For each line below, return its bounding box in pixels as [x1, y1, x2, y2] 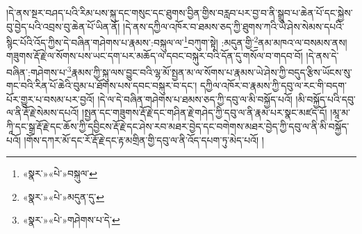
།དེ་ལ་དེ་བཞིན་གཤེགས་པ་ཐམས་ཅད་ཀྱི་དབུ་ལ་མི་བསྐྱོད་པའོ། [97, 91, 293, 106]
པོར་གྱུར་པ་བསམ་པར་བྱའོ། [6, 91, 94, 106]
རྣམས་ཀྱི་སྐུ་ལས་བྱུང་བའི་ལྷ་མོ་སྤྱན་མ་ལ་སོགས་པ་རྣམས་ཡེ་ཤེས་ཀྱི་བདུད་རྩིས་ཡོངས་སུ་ [71, 64, 352, 79]
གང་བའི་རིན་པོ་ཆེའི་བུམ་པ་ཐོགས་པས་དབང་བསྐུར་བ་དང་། [6, 78, 197, 93]
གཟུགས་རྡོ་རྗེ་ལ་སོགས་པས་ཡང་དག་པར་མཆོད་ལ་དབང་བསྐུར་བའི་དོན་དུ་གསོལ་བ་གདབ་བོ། [6, 48, 303, 63]
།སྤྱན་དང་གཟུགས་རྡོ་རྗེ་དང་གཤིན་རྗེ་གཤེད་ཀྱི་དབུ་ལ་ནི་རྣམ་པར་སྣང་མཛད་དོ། [82, 105, 327, 120]
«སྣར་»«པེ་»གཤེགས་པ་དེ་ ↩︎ [22, 213, 120, 227]
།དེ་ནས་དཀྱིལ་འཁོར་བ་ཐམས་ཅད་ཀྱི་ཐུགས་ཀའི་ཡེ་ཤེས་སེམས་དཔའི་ [123, 19, 345, 33]
